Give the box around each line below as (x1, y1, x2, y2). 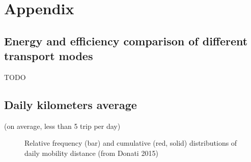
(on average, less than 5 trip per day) (4, 120, 121, 131)
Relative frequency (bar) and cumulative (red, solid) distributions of (24, 138, 237, 148)
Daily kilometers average (4, 96, 137, 112)
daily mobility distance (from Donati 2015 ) (24, 147, 158, 158)
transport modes (4, 48, 93, 64)
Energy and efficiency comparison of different (4, 33, 248, 48)
